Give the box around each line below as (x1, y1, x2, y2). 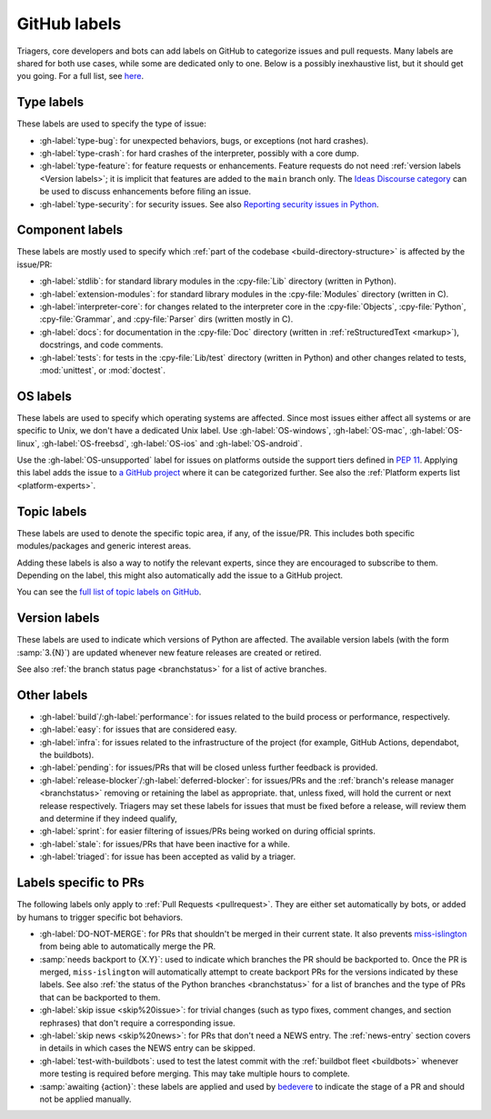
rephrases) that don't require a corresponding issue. (39, 1017, 235, 1028)
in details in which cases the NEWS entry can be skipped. (39, 1043, 256, 1054)
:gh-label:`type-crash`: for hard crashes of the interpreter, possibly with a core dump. (39, 148, 359, 159)
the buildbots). (39, 750, 95, 761)
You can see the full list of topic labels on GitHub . (16, 586, 202, 597)
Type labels (16, 95, 85, 110)
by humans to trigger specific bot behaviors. (16, 912, 184, 923)
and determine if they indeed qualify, (39, 814, 177, 824)
